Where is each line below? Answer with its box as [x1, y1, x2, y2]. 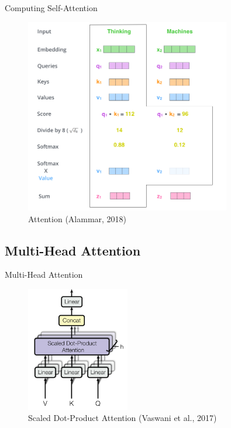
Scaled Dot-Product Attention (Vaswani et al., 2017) [28, 412, 217, 424]
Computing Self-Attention [5, 2, 98, 13]
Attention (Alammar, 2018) [28, 212, 127, 225]
